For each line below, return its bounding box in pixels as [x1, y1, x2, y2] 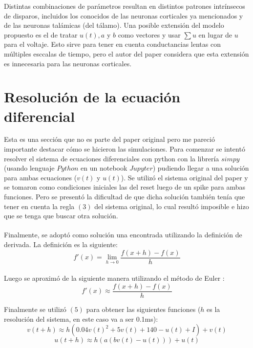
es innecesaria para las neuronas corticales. [4, 58, 132, 68]
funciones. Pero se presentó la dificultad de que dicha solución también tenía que [4, 192, 245, 202]
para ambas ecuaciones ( [4, 172, 77, 182]
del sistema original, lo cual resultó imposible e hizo [94, 201, 249, 211]
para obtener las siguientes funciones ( [86, 304, 201, 314]
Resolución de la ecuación [4, 87, 181, 107]
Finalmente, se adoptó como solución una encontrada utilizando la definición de [4, 230, 242, 240]
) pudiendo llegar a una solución [152, 163, 249, 173]
